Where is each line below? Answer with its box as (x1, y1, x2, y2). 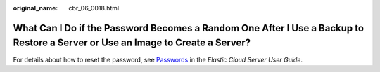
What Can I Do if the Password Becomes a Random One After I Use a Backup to (13, 22, 365, 34)
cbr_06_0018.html (68, 4, 120, 12)
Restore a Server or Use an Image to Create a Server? (13, 37, 251, 49)
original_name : (13, 4, 58, 12)
